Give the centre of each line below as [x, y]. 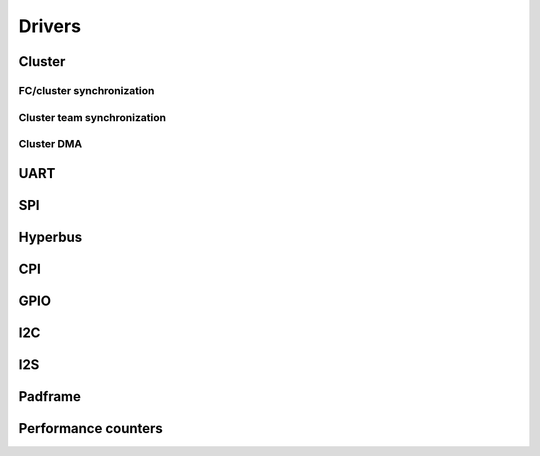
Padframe [50, 396]
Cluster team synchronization [92, 117]
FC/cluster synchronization [86, 90]
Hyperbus [50, 236]
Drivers [50, 26]
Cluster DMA [50, 144]
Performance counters [91, 428]
